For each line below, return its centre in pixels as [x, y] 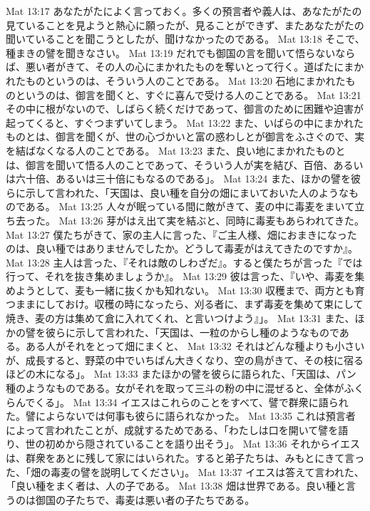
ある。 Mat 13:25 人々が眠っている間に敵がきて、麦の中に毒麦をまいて [190, 206]
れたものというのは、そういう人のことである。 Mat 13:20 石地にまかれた [176, 80]
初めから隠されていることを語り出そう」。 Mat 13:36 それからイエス [203, 444]
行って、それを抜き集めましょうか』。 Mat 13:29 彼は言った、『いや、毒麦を [180, 276]
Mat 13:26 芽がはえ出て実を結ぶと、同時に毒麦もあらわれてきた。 [212, 220]
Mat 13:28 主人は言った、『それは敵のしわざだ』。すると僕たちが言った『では [184, 262]
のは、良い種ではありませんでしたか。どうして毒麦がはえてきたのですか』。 [182, 248]
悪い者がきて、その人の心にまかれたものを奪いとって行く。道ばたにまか [195, 67]
